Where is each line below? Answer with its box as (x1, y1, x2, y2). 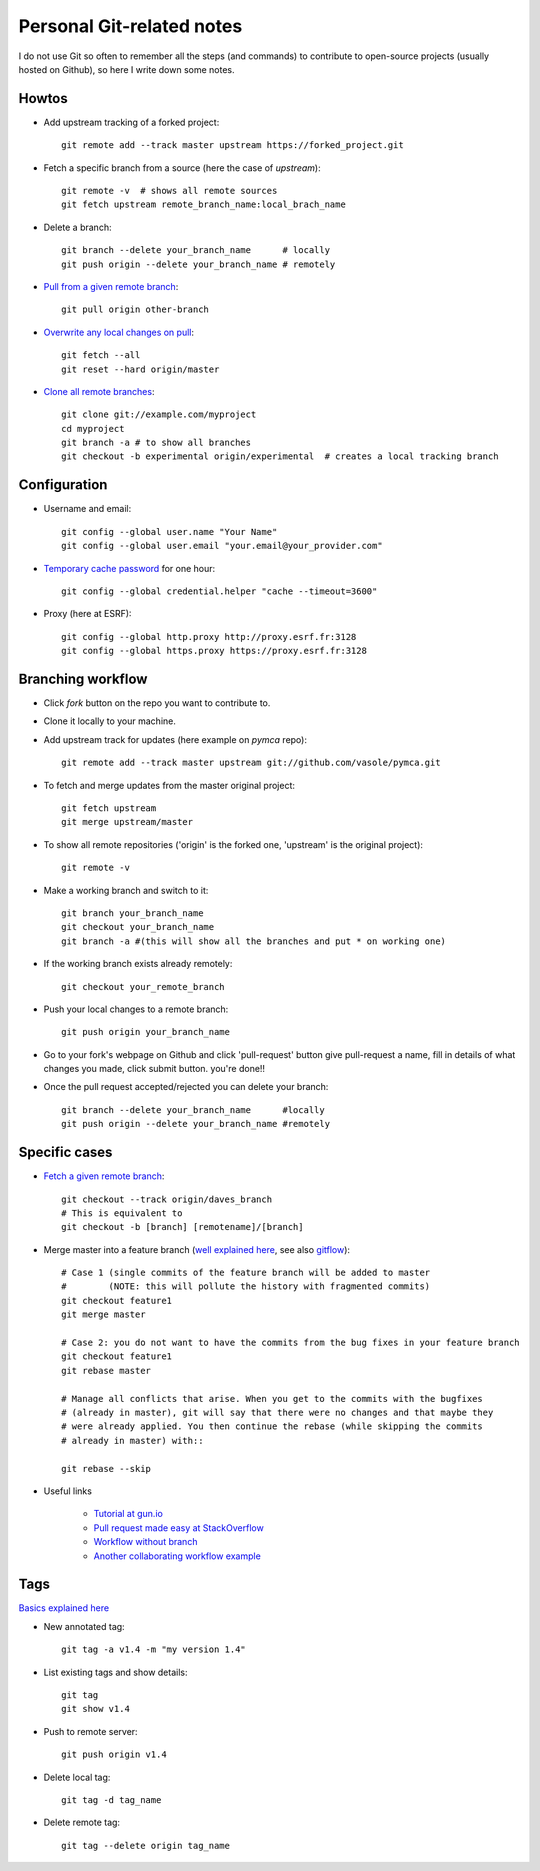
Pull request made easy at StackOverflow (93, 1521, 264, 1534)
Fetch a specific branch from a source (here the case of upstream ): (43, 161, 321, 174)
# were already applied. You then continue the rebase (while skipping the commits (61, 1421, 484, 1432)
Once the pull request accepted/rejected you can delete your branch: (43, 1081, 329, 1093)
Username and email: (43, 503, 132, 515)
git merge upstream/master (61, 816, 194, 828)
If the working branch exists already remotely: (43, 958, 233, 970)
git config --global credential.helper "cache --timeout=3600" (61, 585, 378, 597)
